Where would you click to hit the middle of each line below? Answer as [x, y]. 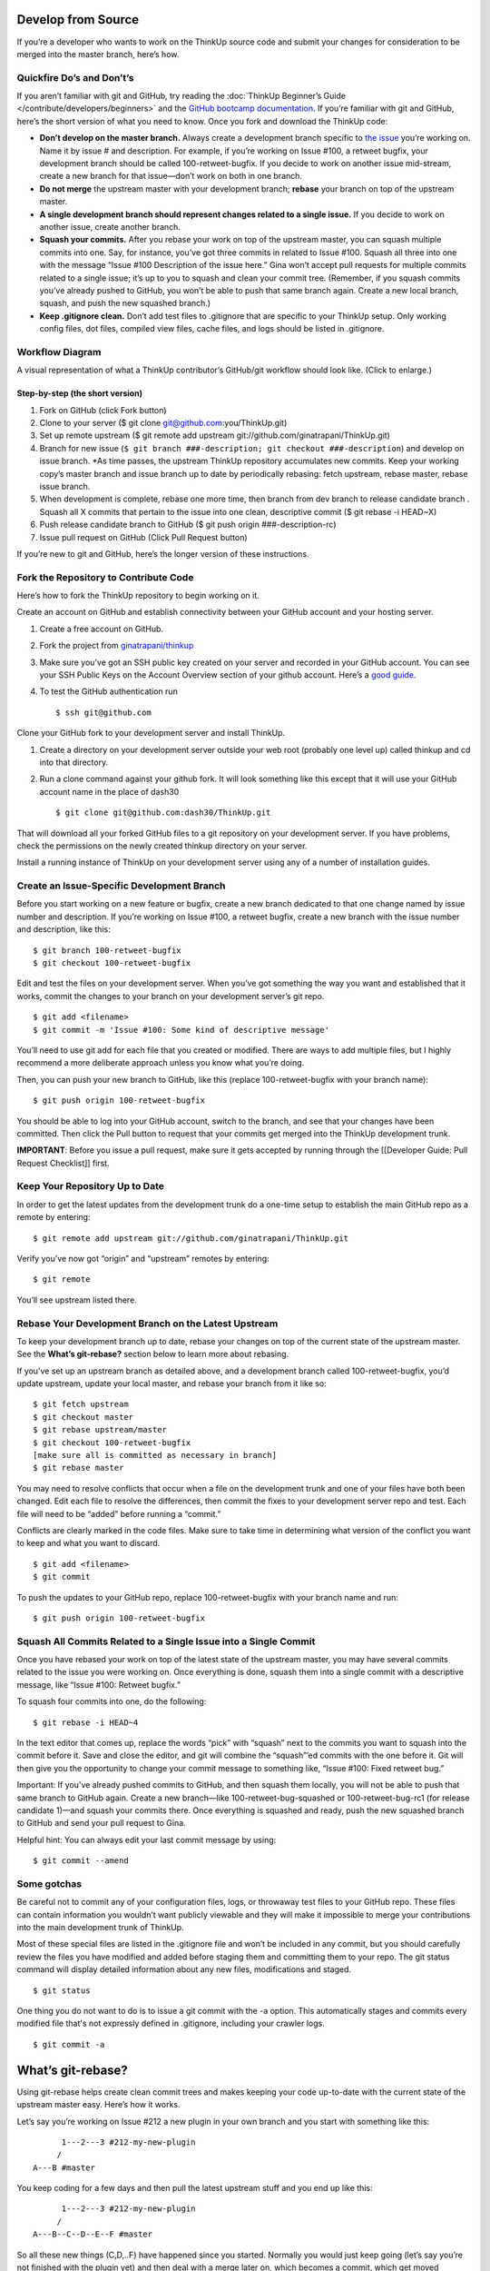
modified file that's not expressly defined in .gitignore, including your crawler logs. [171, 2023]
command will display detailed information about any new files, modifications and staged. [184, 1969]
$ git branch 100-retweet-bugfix [107, 950]
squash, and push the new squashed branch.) [125, 303]
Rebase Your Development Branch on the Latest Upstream [147, 1324]
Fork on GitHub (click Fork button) [103, 410]
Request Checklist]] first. [63, 1163]
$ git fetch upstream [81, 1404]
